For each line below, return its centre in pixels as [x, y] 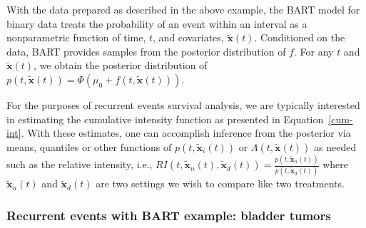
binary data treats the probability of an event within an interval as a [157, 23]
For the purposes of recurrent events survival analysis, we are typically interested [183, 104]
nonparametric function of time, [76, 37]
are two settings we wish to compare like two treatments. [220, 183]
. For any [314, 51]
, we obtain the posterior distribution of [121, 65]
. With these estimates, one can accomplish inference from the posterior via [186, 133]
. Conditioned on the [300, 37]
